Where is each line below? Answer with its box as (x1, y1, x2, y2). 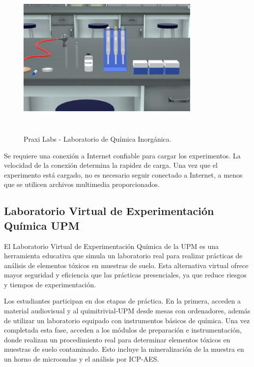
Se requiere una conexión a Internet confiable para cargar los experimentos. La (4, 150, 241, 160)
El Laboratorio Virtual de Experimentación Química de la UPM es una (4, 241, 219, 251)
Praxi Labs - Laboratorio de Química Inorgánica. (24, 133, 171, 144)
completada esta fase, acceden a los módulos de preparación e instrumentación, (4, 325, 242, 335)
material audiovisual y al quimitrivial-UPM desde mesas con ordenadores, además (4, 306, 251, 316)
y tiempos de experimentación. (4, 279, 96, 289)
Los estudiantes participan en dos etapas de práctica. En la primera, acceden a (4, 296, 241, 306)
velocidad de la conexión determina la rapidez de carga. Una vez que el (4, 160, 218, 170)
